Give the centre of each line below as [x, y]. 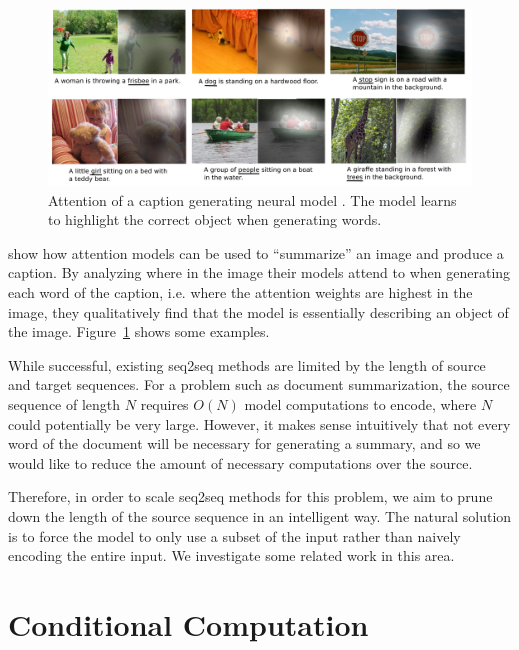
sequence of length [64, 403]
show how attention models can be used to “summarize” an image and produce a [256, 252]
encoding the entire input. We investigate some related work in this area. [231, 555]
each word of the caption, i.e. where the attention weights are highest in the [240, 292]
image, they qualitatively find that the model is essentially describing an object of [258, 311]
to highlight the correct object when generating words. [215, 219]
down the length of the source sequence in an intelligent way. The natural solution [260, 515]
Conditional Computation [188, 623]
